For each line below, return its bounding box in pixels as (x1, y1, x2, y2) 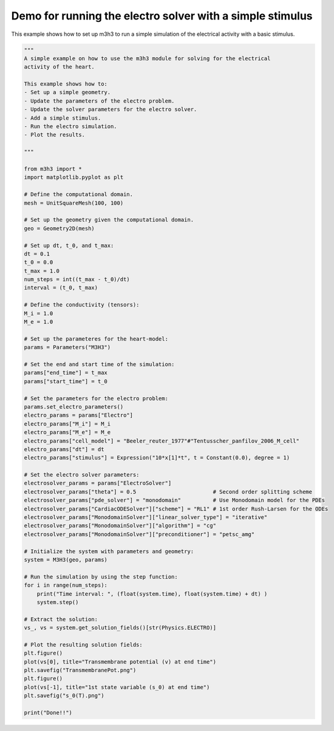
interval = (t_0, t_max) (24, 284, 98, 291)
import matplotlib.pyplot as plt (24, 174, 124, 181)
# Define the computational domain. (24, 191, 134, 198)
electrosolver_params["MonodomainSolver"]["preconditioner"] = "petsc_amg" (24, 531, 255, 537)
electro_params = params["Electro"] (24, 412, 134, 419)
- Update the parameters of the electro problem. (24, 97, 175, 104)
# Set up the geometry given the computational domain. (24, 216, 194, 223)
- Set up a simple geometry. (24, 89, 111, 96)
